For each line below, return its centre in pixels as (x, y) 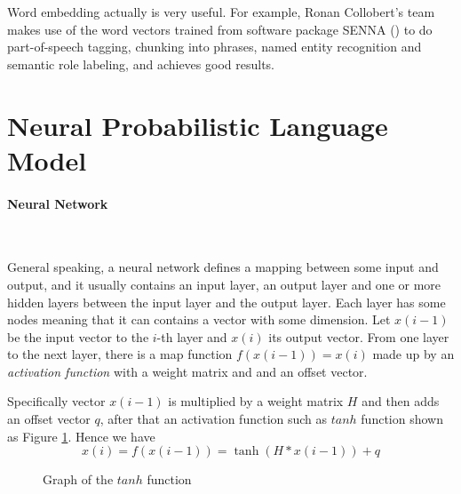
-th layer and (192, 336)
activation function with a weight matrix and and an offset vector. (187, 371)
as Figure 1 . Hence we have (81, 436)
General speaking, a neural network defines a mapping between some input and (223, 267)
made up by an (413, 354)
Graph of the (78, 479)
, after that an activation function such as (214, 419)
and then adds (401, 401)
